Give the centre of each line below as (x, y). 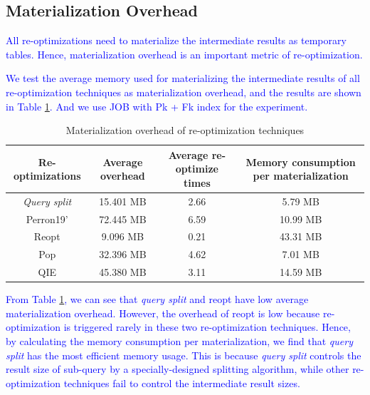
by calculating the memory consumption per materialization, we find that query (179, 341)
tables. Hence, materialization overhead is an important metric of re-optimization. (184, 54)
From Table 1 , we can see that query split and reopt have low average (157, 299)
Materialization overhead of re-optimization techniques (185, 130)
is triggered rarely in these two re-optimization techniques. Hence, (207, 327)
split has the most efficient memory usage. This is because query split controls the (184, 355)
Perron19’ (47, 219)
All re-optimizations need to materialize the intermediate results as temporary (176, 40)
